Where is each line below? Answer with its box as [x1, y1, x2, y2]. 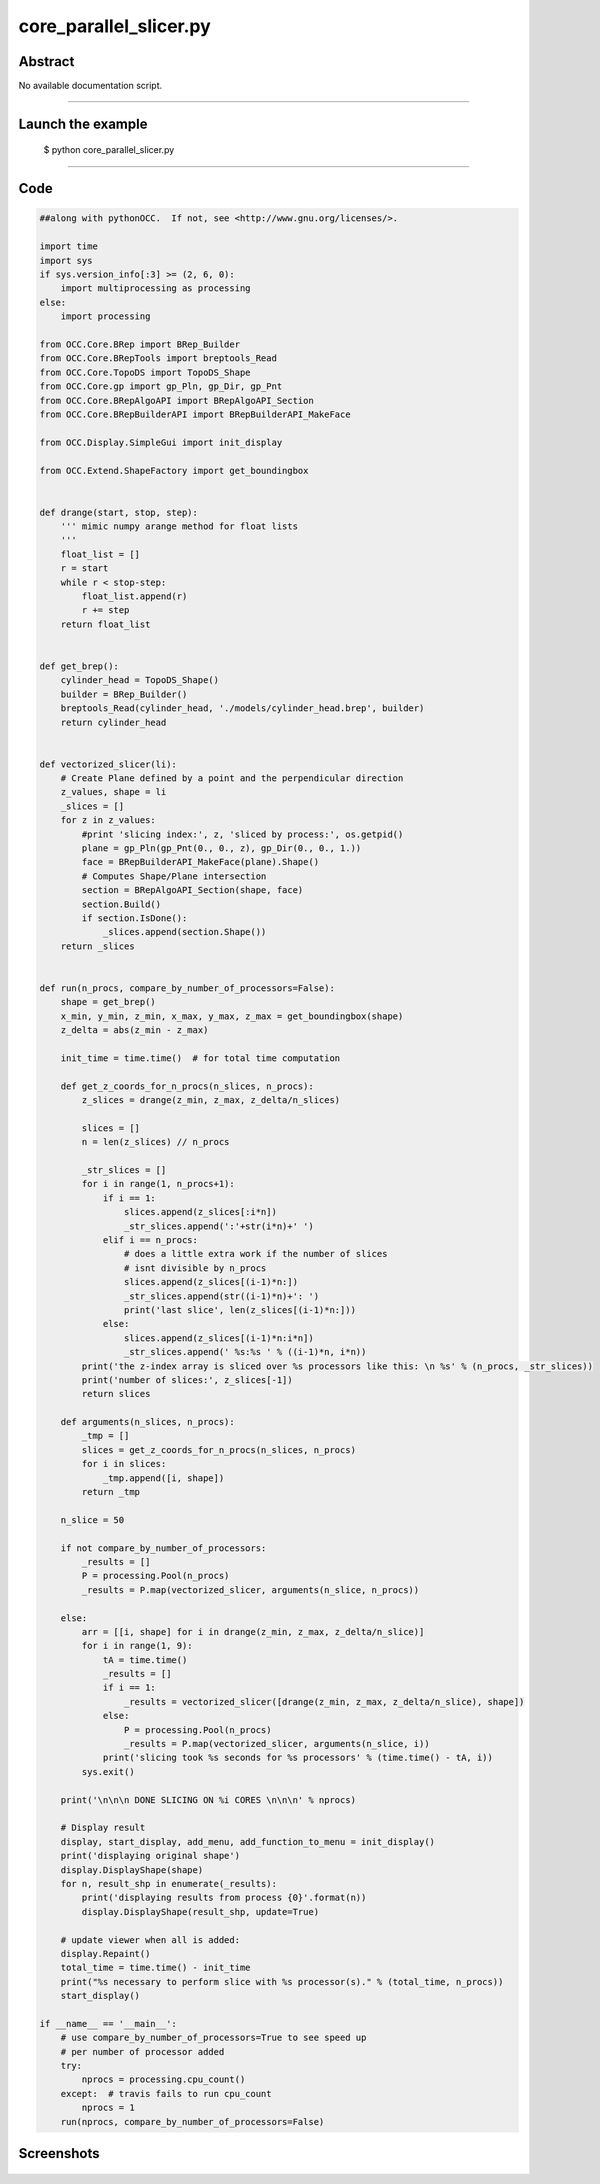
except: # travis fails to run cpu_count [60, 2088, 272, 2099]
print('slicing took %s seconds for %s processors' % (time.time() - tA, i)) [102, 1752, 494, 1764]
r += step [81, 605, 130, 616]
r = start [60, 563, 109, 574]
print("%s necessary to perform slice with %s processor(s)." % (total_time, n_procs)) [60, 1976, 504, 1987]
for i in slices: [81, 1458, 167, 1470]
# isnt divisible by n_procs [123, 1262, 267, 1274]
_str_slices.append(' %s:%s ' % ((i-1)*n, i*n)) [123, 1346, 367, 1358]
